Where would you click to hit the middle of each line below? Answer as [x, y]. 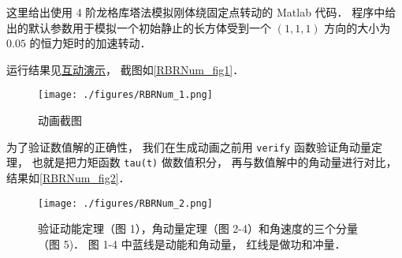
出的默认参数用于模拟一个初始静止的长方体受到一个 [139, 27]
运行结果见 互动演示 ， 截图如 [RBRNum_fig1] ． [125, 69]
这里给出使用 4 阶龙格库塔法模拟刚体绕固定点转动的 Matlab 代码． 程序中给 [201, 12]
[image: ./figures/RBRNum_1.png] [125, 95]
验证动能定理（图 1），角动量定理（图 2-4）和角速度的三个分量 [198, 228]
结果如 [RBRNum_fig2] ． [68, 177]
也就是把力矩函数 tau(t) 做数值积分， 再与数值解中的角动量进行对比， [214, 162]
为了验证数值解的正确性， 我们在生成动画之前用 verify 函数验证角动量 [189, 146]
